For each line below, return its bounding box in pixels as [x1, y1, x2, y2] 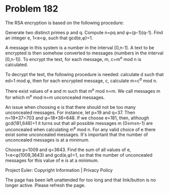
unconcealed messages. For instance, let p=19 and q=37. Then [5, 109, 136, 115]
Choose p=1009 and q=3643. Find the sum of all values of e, [5, 147, 131, 153]
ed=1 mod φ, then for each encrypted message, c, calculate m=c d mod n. [5, 77, 157, 84]
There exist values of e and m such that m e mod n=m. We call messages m [5, 87, 161, 94]
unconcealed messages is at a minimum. [5, 137, 90, 143]
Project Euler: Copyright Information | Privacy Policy [5, 167, 113, 173]
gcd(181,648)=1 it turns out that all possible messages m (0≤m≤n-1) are [5, 120, 153, 126]
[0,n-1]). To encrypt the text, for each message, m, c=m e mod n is [5, 55, 142, 62]
